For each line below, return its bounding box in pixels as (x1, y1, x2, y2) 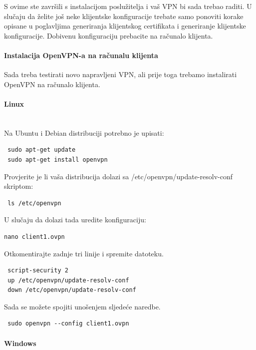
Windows (4, 337, 36, 348)
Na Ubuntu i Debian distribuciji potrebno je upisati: (4, 127, 164, 138)
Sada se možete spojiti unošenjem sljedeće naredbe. (4, 301, 161, 311)
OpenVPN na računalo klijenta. (4, 79, 100, 89)
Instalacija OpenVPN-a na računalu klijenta (4, 50, 158, 60)
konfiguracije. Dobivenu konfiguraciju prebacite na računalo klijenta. (4, 30, 213, 41)
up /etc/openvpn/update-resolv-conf (7, 276, 129, 284)
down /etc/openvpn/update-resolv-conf (7, 286, 136, 294)
